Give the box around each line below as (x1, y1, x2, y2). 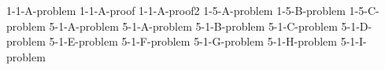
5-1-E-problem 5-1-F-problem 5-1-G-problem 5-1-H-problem (49, 33, 337, 50)
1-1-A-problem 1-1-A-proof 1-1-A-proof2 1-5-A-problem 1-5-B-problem (6, 2, 346, 18)
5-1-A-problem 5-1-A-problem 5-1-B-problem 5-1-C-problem (49, 17, 338, 34)
